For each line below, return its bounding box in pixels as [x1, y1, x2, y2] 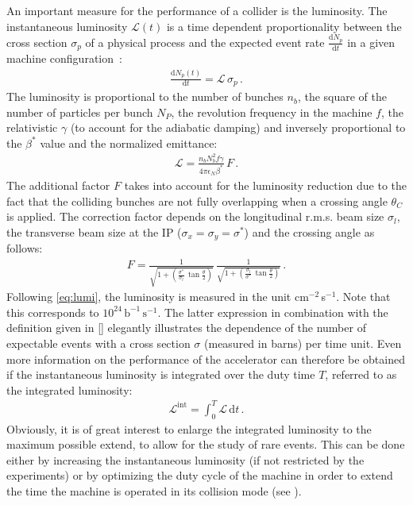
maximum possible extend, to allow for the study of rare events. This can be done [6, 436, 405, 453]
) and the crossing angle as [244, 223, 375, 240]
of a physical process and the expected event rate [85, 33, 325, 50]
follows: [6, 240, 43, 256]
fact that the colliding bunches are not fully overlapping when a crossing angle [6, 192, 388, 209]
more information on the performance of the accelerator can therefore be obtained [6, 350, 405, 367]
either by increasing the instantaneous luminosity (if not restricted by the [6, 451, 365, 468]
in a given [347, 33, 396, 50]
